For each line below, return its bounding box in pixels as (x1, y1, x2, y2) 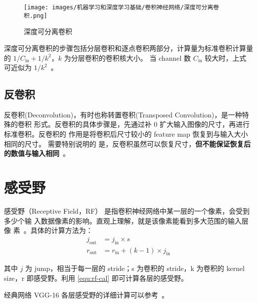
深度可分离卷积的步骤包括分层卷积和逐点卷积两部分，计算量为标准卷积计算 (4, 42, 246, 53)
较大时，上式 (205, 52, 247, 63)
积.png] (24, 12, 47, 19)
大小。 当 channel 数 (126, 52, 191, 63)
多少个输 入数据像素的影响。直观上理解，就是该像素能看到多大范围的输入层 (4, 215, 249, 226)
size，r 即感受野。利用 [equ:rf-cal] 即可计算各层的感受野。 (4, 273, 188, 283)
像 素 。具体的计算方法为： (4, 225, 93, 235)
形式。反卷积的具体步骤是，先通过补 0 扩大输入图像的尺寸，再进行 (34, 119, 250, 129)
